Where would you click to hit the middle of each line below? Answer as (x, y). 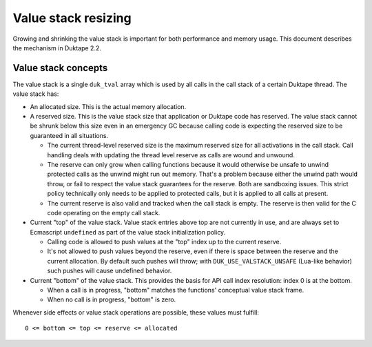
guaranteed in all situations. (69, 135)
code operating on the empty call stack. (104, 212)
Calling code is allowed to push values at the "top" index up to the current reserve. (164, 242)
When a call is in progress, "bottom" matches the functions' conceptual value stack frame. (176, 290)
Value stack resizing (72, 18)
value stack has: (36, 94)
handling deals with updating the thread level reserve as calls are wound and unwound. (171, 155)
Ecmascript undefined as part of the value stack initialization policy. (128, 232)
